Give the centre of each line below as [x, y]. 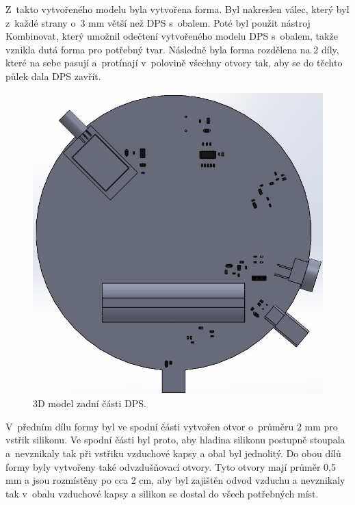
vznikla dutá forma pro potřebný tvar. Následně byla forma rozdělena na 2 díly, [172, 49]
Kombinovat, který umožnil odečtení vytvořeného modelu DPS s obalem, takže [172, 36]
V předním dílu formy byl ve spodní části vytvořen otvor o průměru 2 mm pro [172, 426]
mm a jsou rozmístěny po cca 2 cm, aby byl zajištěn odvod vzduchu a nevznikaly [175, 480]
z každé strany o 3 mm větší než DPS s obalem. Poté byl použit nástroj [158, 22]
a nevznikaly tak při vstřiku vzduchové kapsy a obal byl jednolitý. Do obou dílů [173, 453]
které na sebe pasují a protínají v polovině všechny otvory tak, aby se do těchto [174, 63]
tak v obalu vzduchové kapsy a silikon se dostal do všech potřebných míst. [162, 493]
